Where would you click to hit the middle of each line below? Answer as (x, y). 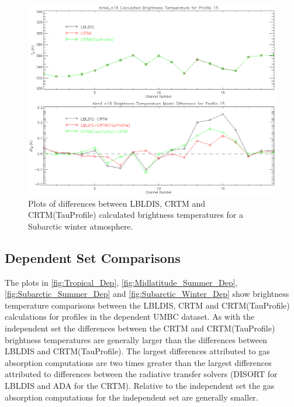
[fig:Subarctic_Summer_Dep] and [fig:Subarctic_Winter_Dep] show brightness (147, 294)
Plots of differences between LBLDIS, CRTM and (117, 203)
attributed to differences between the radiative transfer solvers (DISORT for (141, 374)
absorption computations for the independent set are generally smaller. (132, 397)
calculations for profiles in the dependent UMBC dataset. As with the (130, 317)
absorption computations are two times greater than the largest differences (138, 362)
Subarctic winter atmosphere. (81, 226)
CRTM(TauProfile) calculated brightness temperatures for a (136, 215)
